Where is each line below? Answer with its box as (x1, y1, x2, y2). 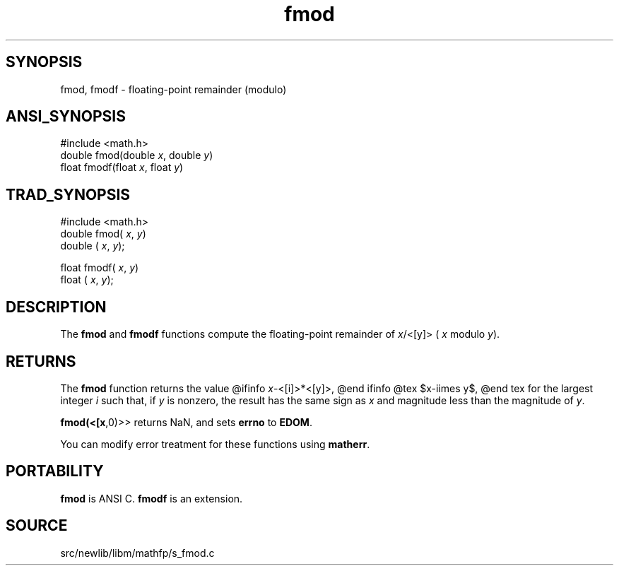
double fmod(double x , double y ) (60, 149, 213, 162)
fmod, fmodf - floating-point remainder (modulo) (60, 83, 287, 95)
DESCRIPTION (6, 298, 107, 316)
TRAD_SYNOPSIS (6, 185, 131, 204)
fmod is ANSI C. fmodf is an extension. (60, 492, 243, 505)
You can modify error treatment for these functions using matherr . (60, 437, 370, 450)
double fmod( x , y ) (60, 228, 146, 240)
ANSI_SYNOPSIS (6, 107, 126, 126)
